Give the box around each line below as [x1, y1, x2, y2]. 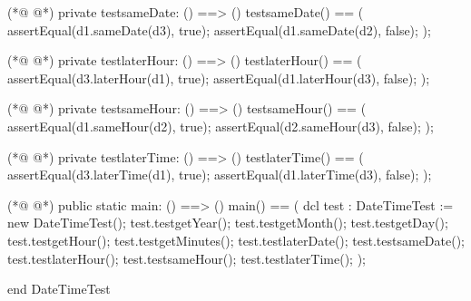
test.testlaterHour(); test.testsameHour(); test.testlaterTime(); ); [7, 248, 366, 267]
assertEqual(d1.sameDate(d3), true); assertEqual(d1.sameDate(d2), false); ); [7, 20, 431, 39]
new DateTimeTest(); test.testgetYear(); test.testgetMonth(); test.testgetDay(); [7, 213, 448, 232]
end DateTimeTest [7, 279, 111, 298]
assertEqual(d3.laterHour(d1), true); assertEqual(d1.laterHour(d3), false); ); [7, 68, 430, 87]
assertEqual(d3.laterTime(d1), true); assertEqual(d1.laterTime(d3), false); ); [7, 165, 432, 184]
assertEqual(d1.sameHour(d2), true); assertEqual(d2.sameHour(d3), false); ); [7, 116, 434, 135]
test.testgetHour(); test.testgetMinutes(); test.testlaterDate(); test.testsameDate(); [7, 230, 466, 249]
